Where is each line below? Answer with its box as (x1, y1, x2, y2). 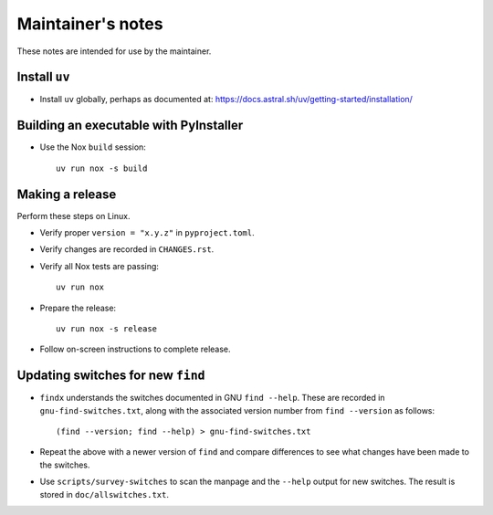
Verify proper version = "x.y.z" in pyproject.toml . (39, 227, 255, 238)
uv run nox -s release (56, 324, 158, 333)
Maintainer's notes (16, 14, 163, 34)
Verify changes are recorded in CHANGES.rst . (39, 244, 215, 255)
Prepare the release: (39, 302, 117, 313)
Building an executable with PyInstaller (16, 118, 244, 133)
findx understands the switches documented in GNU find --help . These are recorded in (39, 393, 385, 404)
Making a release (16, 186, 117, 202)
